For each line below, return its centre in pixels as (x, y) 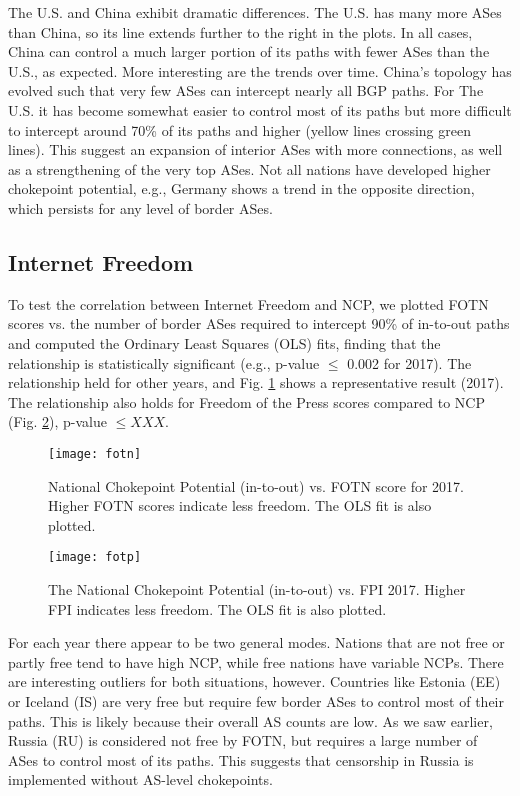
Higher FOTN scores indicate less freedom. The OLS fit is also (240, 505)
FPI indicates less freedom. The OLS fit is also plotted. (217, 608)
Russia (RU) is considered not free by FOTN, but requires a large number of (243, 740)
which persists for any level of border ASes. (140, 207)
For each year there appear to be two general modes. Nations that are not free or (256, 642)
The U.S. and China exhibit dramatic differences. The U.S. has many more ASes (255, 12)
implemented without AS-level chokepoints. (140, 779)
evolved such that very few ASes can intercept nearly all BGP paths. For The (246, 90)
